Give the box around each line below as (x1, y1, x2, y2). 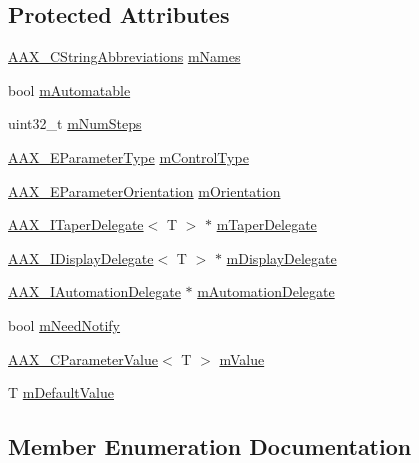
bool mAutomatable (8, 79, 131, 100)
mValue (219, 348, 265, 369)
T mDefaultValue (8, 382, 114, 403)
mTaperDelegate (216, 214, 317, 235)
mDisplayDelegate (226, 247, 337, 268)
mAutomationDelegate (197, 281, 335, 302)
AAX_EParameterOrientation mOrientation (8, 180, 281, 201)
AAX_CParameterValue (8, 348, 158, 369)
